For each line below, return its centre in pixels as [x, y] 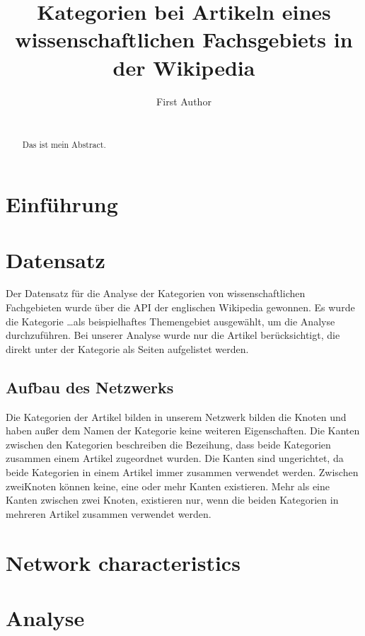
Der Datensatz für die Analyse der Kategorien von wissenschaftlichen [156, 293]
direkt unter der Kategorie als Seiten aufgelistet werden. [127, 348]
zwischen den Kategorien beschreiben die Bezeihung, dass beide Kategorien [168, 444]
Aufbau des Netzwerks [90, 387]
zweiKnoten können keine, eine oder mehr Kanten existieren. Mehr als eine [168, 486]
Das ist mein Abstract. [64, 145]
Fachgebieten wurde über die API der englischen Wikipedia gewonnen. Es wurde [180, 307]
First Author [184, 101]
